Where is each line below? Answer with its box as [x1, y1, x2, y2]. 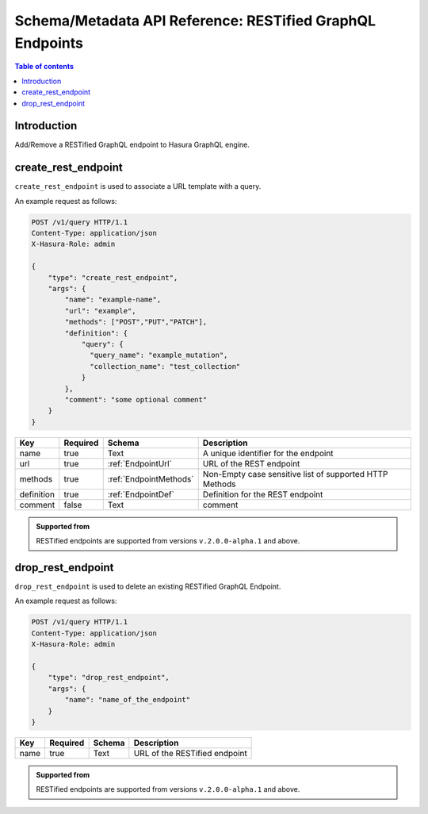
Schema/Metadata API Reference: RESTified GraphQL [14, 12, 376, 29]
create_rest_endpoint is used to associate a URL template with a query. [14, 182, 262, 191]
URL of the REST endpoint [202, 458, 300, 469]
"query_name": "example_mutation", [90, 351, 228, 360]
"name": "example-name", [64, 295, 162, 305]
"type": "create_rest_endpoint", [48, 273, 178, 282]
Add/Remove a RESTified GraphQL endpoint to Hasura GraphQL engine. [14, 140, 250, 150]
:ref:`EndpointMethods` [107, 473, 194, 484]
